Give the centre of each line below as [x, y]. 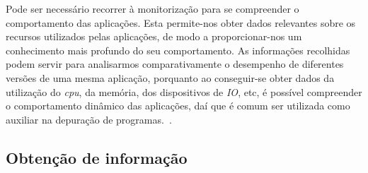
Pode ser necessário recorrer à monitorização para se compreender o [153, 8]
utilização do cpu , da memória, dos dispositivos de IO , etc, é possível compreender [184, 91]
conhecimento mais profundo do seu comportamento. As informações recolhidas [178, 50]
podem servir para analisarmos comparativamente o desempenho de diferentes [175, 64]
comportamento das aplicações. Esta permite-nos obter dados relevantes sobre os [181, 22]
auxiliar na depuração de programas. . [89, 119]
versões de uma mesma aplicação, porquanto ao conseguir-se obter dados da [170, 77]
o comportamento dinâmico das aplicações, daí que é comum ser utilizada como [178, 106]
